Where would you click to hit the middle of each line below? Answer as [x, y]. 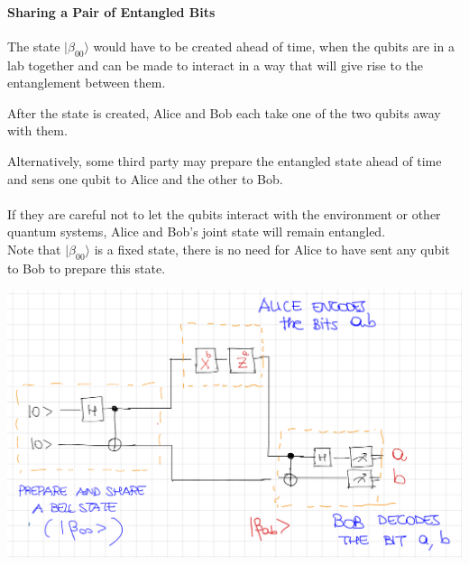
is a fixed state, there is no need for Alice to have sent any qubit [272, 249]
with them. [37, 130]
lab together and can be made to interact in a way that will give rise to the [215, 65]
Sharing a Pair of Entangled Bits [111, 11]
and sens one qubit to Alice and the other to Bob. [145, 178]
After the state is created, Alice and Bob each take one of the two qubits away [224, 112]
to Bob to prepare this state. [87, 268]
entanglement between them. [87, 83]
